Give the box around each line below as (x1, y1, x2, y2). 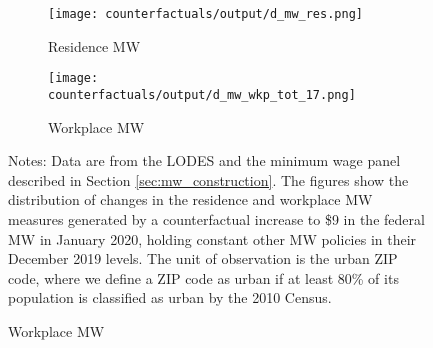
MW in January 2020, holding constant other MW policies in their (8, 228, 417, 249)
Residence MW (48, 35, 141, 56)
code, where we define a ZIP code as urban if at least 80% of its (8, 267, 399, 288)
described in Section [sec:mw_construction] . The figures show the (8, 169, 409, 190)
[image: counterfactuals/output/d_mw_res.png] (48, 7, 363, 21)
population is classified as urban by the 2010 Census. (8, 287, 332, 308)
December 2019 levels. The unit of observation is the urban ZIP (8, 248, 398, 269)
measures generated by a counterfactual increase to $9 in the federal (8, 208, 425, 229)
